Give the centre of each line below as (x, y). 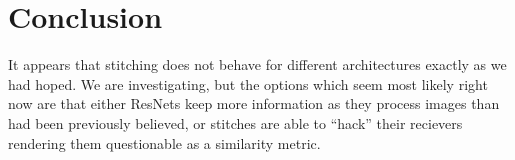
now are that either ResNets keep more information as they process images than (254, 103)
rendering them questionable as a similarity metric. (164, 142)
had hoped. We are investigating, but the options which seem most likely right (248, 83)
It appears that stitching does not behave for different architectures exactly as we (257, 64)
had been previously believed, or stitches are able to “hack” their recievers (235, 122)
